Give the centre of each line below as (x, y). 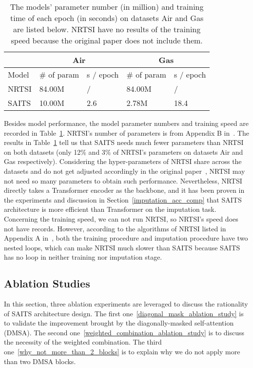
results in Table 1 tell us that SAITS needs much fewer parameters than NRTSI (124, 142)
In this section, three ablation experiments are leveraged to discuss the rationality (126, 304)
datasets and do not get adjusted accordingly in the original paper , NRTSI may (125, 171)
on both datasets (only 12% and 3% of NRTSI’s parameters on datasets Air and (124, 152)
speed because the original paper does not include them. (107, 40)
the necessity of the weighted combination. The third (83, 342)
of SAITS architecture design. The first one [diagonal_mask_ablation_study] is (124, 313)
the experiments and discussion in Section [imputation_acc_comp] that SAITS (123, 199)
